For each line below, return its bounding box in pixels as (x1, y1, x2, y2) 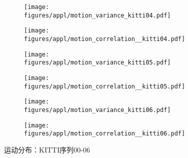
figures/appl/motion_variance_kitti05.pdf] (24, 59, 171, 66)
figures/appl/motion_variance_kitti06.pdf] (24, 106, 171, 113)
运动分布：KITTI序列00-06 (4, 144, 90, 154)
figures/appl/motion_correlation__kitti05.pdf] (24, 82, 185, 90)
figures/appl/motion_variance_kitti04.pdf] (24, 11, 171, 19)
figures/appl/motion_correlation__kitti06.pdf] (24, 130, 185, 137)
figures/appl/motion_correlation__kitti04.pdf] (24, 35, 185, 42)
